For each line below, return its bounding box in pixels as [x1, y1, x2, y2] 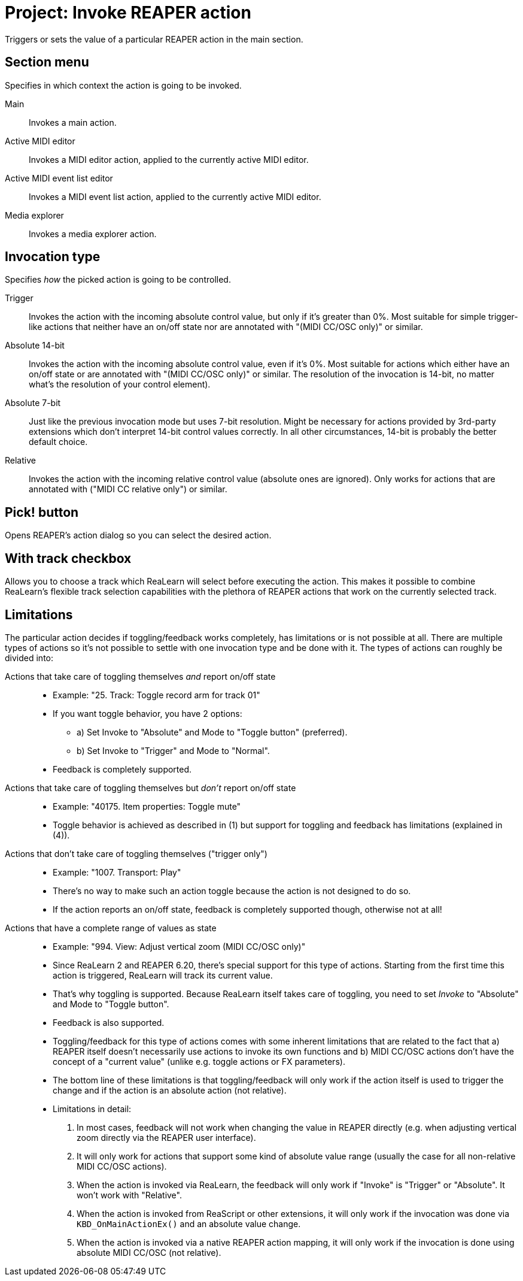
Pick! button [5, 504, 79, 520]
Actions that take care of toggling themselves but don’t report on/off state [5, 782, 296, 793]
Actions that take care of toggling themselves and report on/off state [5, 671, 276, 682]
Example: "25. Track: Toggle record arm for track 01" [53, 689, 260, 700]
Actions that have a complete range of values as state [5, 922, 217, 933]
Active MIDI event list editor [5, 172, 113, 183]
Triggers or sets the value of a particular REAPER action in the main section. [5, 34, 303, 44]
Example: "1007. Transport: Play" [53, 867, 181, 877]
